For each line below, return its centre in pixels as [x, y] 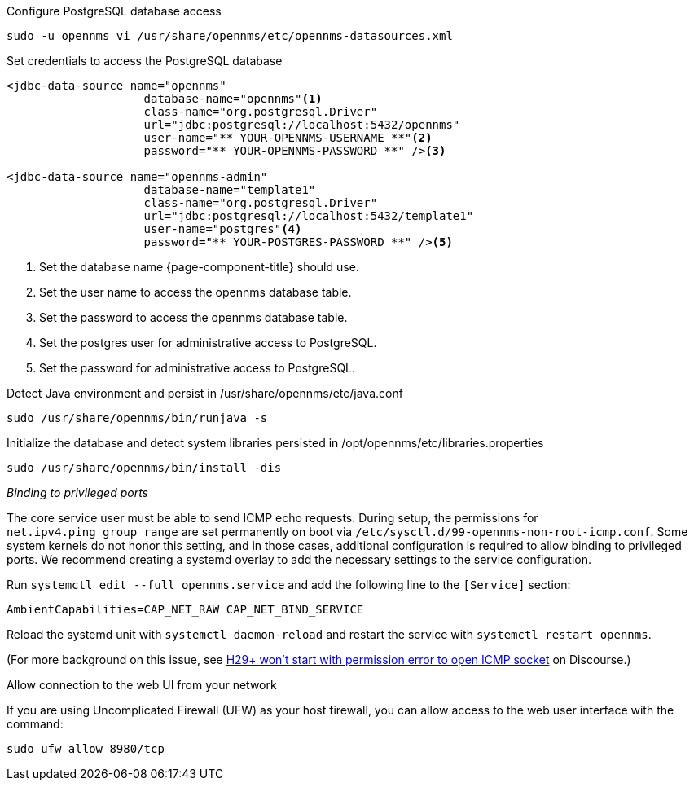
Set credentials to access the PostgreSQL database [145, 61]
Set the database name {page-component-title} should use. [199, 267]
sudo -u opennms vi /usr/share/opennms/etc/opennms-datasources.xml [230, 36]
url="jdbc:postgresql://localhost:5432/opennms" [302, 125]
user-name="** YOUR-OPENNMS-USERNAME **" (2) [288, 138]
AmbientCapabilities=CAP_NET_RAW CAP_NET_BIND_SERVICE [185, 609]
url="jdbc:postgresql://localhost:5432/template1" [309, 216]
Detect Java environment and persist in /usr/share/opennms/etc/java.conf [205, 393]
